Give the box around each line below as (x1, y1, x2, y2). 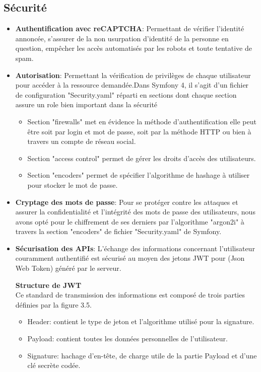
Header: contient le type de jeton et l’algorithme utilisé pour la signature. (27, 316, 254, 327)
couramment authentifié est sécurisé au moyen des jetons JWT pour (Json (15, 253, 245, 263)
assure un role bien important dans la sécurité (15, 99, 158, 110)
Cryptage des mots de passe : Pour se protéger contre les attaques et (15, 196, 238, 207)
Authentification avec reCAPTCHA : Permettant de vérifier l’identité (15, 23, 244, 34)
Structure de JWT (15, 279, 82, 290)
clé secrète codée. (27, 360, 81, 370)
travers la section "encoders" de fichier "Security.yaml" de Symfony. (15, 226, 222, 237)
